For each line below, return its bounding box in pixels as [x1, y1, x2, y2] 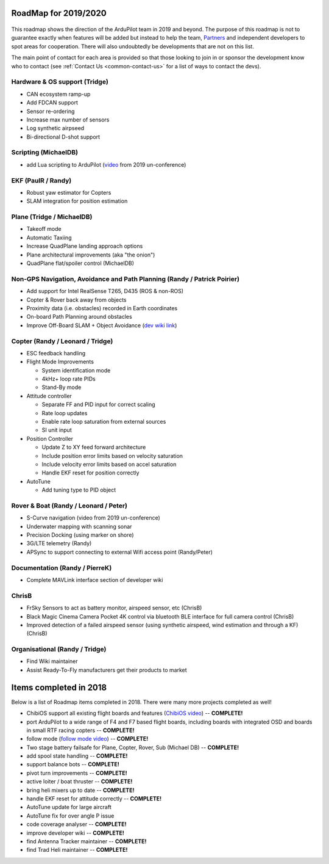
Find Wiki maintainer [26, 658, 79, 665]
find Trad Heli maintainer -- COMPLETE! [26, 846, 128, 854]
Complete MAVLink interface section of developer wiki [26, 576, 163, 583]
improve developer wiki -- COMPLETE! [26, 829, 124, 837]
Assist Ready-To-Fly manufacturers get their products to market [26, 666, 187, 673]
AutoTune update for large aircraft [26, 804, 112, 811]
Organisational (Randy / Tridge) [11, 645, 107, 653]
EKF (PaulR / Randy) [11, 176, 72, 184]
